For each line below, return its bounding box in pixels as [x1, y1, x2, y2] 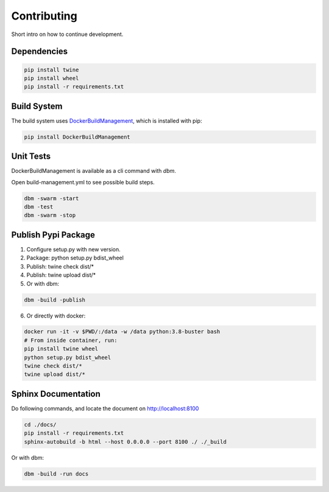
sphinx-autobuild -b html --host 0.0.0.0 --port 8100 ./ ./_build [24, 438, 227, 445]
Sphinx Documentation [11, 388, 101, 399]
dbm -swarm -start [24, 195, 79, 201]
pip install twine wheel [24, 345, 99, 352]
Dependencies [11, 46, 68, 57]
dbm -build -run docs [24, 470, 89, 477]
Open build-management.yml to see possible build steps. [11, 178, 155, 186]
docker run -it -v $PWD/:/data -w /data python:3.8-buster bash [24, 328, 221, 335]
